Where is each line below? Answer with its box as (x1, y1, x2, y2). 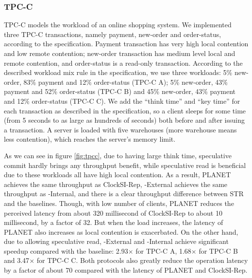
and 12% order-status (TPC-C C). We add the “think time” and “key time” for (4, 95, 240, 106)
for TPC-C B (199, 245, 238, 256)
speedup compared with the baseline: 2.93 (4, 245, 128, 256)
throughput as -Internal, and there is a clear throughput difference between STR (4, 188, 244, 199)
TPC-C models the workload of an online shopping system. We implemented (4, 19, 232, 30)
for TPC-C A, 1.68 (135, 245, 191, 256)
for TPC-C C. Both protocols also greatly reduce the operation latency (36, 255, 248, 265)
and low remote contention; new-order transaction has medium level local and (4, 48, 235, 58)
